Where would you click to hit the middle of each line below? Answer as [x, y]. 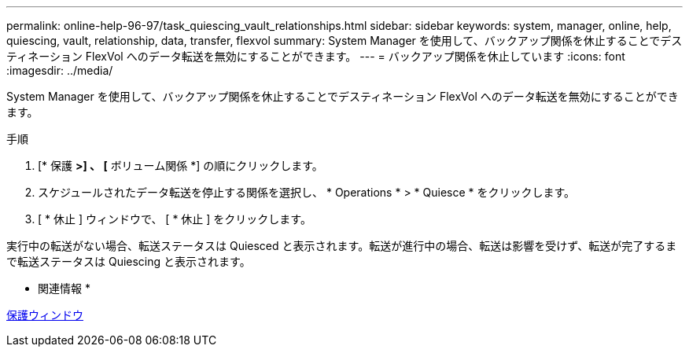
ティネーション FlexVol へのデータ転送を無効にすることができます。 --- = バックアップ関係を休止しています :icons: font [316, 56]
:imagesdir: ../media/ [60, 70]
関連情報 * [64, 288]
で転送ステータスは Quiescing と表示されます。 [129, 261]
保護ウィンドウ [45, 315]
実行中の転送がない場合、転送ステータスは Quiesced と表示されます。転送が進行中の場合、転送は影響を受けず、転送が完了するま [342, 246]
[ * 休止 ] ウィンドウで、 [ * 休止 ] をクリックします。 [175, 219]
